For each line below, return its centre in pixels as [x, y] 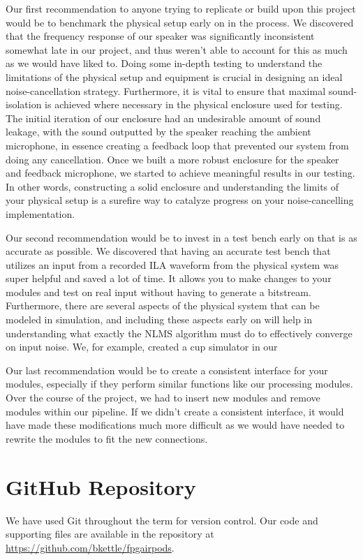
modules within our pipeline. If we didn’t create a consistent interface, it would [175, 411]
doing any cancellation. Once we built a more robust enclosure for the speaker [172, 159]
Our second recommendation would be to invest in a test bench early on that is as [181, 237]
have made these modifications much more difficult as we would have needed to [175, 425]
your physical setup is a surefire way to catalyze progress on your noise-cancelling [180, 200]
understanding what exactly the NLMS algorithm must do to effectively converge [179, 333]
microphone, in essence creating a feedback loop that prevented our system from [177, 145]
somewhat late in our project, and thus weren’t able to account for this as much [177, 49]
